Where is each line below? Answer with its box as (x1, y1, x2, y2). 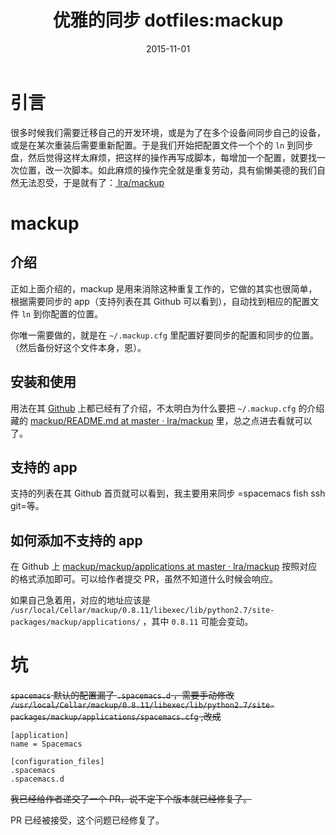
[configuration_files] (10, 757, 105, 767)
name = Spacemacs (10, 739, 83, 750)
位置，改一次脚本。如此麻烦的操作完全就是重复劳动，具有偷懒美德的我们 (18, 164, 317, 176)
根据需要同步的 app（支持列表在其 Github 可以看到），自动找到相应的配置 (10, 295, 311, 307)
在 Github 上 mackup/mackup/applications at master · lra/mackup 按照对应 (10, 561, 318, 573)
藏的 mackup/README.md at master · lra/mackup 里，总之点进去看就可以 (10, 414, 313, 426)
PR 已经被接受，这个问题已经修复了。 (10, 814, 165, 826)
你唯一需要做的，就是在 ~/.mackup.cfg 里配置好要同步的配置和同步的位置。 (10, 329, 319, 341)
